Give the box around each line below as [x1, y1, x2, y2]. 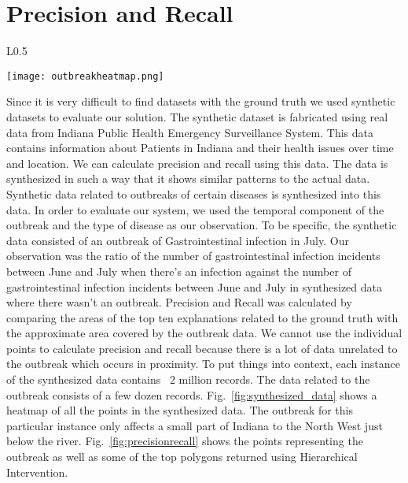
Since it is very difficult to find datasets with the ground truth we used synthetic [6, 93, 395, 110]
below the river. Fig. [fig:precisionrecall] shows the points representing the [6, 433, 363, 449]
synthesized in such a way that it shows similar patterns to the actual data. [6, 170, 370, 187]
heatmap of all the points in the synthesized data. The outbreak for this [6, 402, 354, 418]
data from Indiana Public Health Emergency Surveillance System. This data [6, 124, 373, 140]
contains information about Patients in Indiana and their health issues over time [6, 139, 394, 156]
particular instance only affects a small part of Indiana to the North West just [6, 417, 383, 433]
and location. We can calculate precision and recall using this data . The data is [6, 154, 388, 171]
